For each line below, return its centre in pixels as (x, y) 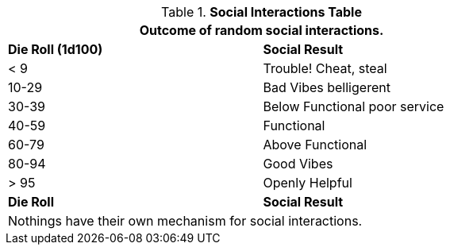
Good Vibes (298, 164)
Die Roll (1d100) (56, 49)
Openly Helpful (308, 183)
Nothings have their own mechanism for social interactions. (185, 221)
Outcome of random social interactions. (262, 30)
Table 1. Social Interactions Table (262, 12)
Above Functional (315, 145)
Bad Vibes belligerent (327, 87)
